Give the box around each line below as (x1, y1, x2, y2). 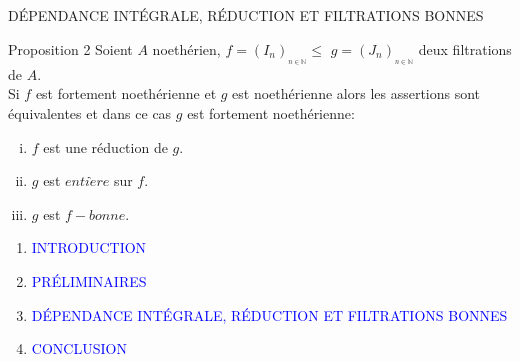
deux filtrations (418, 38, 512, 59)
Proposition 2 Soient (8, 38, 133, 59)
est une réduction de (43, 136, 168, 157)
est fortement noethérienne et (35, 83, 217, 104)
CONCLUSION (31, 338, 127, 359)
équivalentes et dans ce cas (8, 102, 172, 123)
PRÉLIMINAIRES (31, 270, 147, 291)
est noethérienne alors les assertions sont (232, 83, 481, 104)
